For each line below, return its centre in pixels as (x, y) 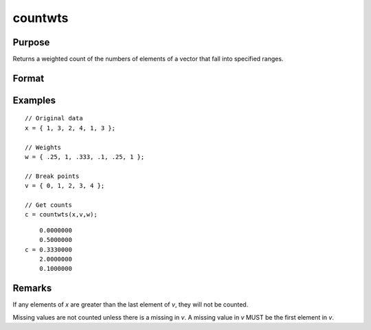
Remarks (32, 288)
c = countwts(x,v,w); (61, 214)
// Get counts (48, 205)
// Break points (52, 176)
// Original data (54, 118)
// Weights (43, 147)
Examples (34, 100)
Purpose (31, 42)
